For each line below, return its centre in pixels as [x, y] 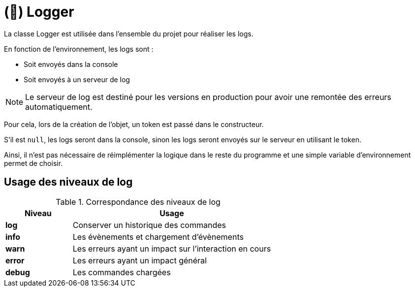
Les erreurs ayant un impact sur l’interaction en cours [172, 248]
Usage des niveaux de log [68, 182]
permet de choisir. [33, 163]
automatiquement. [59, 107]
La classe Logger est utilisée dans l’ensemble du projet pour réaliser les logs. [129, 33]
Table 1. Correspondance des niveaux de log [138, 202]
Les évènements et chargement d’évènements [158, 237]
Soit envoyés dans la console [71, 64]
